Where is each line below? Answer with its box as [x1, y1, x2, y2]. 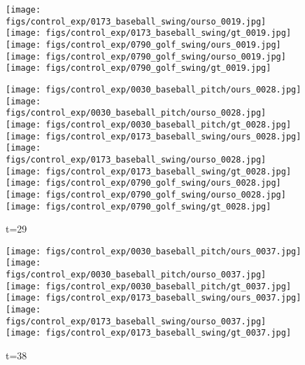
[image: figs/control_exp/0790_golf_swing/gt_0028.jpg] [6, 201, 271, 212]
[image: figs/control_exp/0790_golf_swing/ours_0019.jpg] [6, 39, 281, 50]
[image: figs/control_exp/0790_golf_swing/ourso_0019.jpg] [6, 51, 286, 62]
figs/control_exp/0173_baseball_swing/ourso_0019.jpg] [6, 16, 267, 27]
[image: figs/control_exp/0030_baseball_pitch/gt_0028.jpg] [6, 119, 292, 130]
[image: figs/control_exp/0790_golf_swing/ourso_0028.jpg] [6, 189, 286, 200]
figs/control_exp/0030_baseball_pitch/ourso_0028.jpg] [6, 108, 267, 118]
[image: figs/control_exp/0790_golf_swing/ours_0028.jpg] [6, 178, 281, 188]
